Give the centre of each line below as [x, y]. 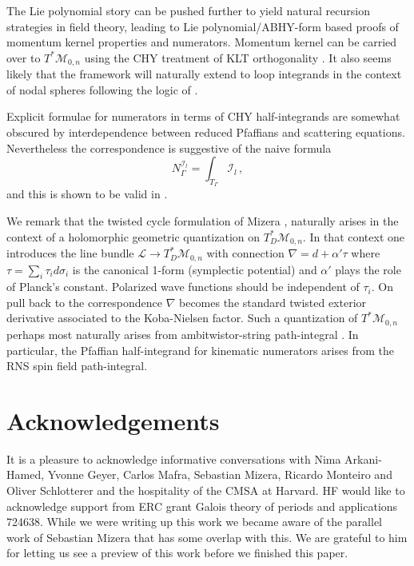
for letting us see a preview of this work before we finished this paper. [177, 553]
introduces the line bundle [70, 253]
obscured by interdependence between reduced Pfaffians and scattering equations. [206, 132]
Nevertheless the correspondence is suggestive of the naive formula [169, 147]
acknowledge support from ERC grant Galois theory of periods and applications [202, 506]
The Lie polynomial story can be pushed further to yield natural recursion [188, 10]
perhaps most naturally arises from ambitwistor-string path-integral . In [183, 334]
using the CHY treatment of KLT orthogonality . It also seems [238, 57]
